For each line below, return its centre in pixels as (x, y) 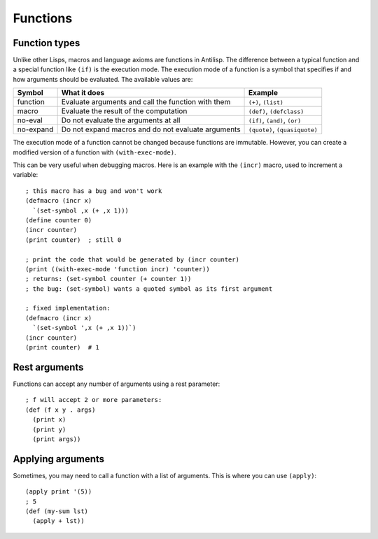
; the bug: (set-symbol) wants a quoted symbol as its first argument (149, 289)
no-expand (35, 129)
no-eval (30, 120)
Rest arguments (48, 367)
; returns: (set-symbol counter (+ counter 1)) (108, 279)
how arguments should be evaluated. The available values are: (103, 79)
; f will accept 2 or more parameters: (94, 400)
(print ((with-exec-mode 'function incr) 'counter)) (118, 269)
